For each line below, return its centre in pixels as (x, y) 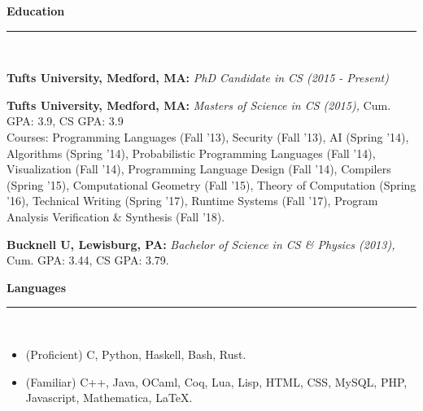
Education (36, 11)
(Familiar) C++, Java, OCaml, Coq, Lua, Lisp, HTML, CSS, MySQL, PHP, (216, 381)
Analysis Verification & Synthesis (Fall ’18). (116, 216)
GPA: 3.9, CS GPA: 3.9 (65, 121)
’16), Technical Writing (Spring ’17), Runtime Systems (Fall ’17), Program (192, 201)
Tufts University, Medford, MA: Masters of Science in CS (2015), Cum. (199, 105)
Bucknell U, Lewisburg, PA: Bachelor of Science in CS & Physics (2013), (201, 244)
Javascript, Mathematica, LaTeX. (109, 398)
